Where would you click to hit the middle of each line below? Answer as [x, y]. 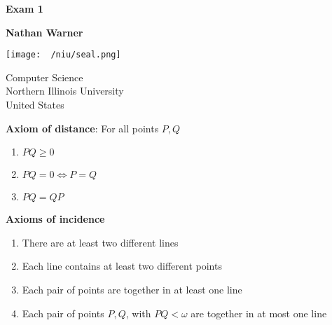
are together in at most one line [259, 313]
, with [138, 313]
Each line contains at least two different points [122, 266]
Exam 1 [25, 8]
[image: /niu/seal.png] [63, 55]
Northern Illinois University [65, 91]
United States [35, 105]
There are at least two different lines [100, 242]
